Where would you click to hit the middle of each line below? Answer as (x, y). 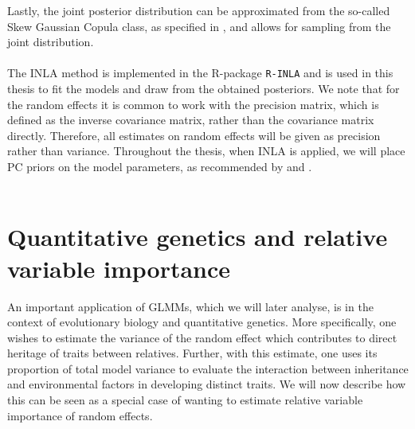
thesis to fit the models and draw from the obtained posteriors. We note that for (204, 89)
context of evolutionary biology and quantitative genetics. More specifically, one (202, 322)
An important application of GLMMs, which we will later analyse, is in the (190, 306)
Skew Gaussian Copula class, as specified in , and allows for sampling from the (199, 26)
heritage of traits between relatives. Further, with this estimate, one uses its (192, 353)
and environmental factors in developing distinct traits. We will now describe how (207, 384)
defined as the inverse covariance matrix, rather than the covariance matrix (191, 120)
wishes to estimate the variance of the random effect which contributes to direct (202, 337)
